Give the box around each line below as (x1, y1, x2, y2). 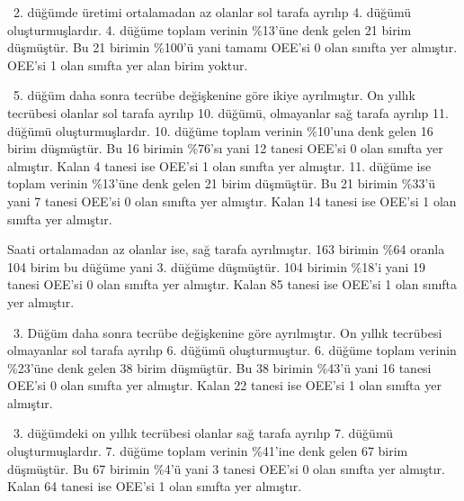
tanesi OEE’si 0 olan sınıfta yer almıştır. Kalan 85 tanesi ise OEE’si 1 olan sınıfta (7, 275, 458, 294)
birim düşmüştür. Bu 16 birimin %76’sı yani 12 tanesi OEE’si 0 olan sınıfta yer (7, 139, 443, 158)
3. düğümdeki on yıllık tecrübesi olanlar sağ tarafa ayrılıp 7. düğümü (13, 424, 393, 442)
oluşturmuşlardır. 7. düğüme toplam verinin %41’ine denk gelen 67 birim (7, 442, 408, 460)
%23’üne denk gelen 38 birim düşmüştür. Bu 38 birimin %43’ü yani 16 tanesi (7, 358, 432, 377)
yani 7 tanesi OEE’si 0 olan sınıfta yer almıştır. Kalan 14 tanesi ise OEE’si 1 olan (7, 191, 457, 210)
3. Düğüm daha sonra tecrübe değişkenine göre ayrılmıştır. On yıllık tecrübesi (13, 323, 442, 342)
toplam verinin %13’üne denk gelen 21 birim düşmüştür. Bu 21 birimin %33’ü (7, 174, 436, 193)
